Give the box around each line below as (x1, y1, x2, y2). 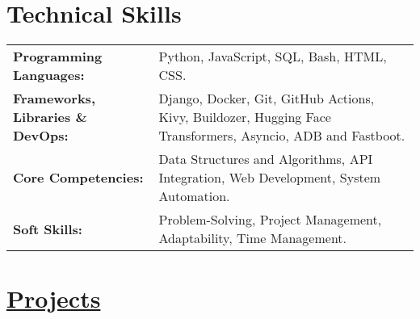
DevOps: (13, 126, 69, 145)
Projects (6, 282, 101, 315)
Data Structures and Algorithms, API (158, 149, 373, 169)
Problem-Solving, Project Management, (158, 210, 382, 229)
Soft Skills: (13, 219, 82, 238)
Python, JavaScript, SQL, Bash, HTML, (158, 47, 387, 66)
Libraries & (13, 107, 87, 127)
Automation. (158, 187, 230, 206)
